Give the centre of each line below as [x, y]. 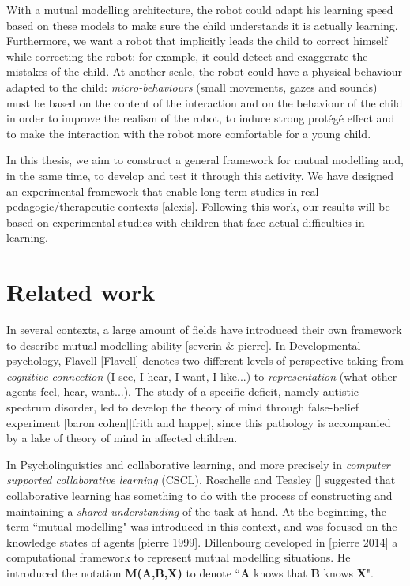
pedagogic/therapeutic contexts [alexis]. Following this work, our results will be [198, 207]
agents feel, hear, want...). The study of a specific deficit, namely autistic [182, 391]
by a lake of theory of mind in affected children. [122, 438]
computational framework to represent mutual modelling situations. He [179, 557]
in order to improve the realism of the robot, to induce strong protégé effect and [201, 118]
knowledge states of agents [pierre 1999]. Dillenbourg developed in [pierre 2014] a [202, 541]
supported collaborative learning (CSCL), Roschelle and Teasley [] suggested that [201, 480]
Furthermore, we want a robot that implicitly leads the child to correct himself [197, 41]
